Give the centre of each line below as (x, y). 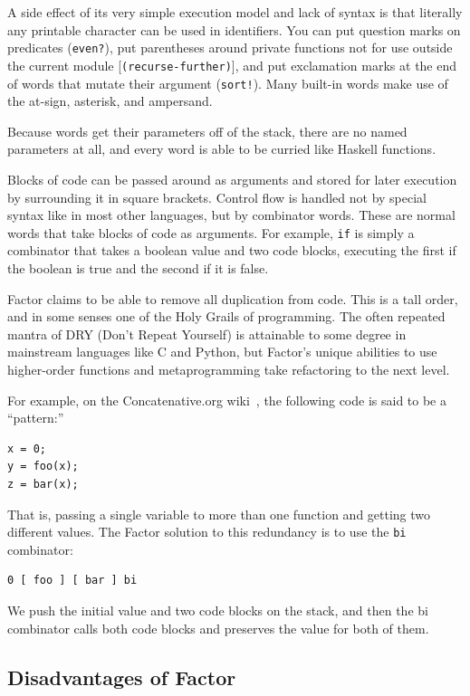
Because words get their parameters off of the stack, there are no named (207, 131)
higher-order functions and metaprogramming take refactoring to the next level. (229, 369)
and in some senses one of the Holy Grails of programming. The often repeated (226, 316)
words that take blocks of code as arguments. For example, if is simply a (211, 232)
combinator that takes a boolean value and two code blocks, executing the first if (232, 250)
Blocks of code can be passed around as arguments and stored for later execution (232, 179)
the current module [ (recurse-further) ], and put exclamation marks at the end (232, 65)
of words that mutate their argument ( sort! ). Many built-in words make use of (228, 83)
